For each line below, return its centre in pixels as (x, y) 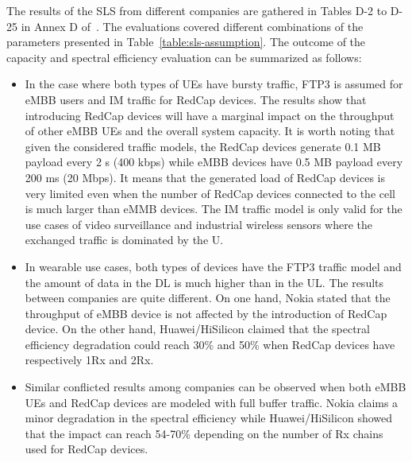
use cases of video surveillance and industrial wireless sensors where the (199, 224)
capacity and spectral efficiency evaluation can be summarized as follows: (184, 57)
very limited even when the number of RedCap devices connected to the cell (210, 193)
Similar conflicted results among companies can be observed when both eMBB (216, 387)
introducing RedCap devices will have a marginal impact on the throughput (210, 115)
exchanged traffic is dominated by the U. (124, 240)
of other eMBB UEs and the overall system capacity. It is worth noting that (210, 131)
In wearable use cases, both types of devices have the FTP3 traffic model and (213, 266)
